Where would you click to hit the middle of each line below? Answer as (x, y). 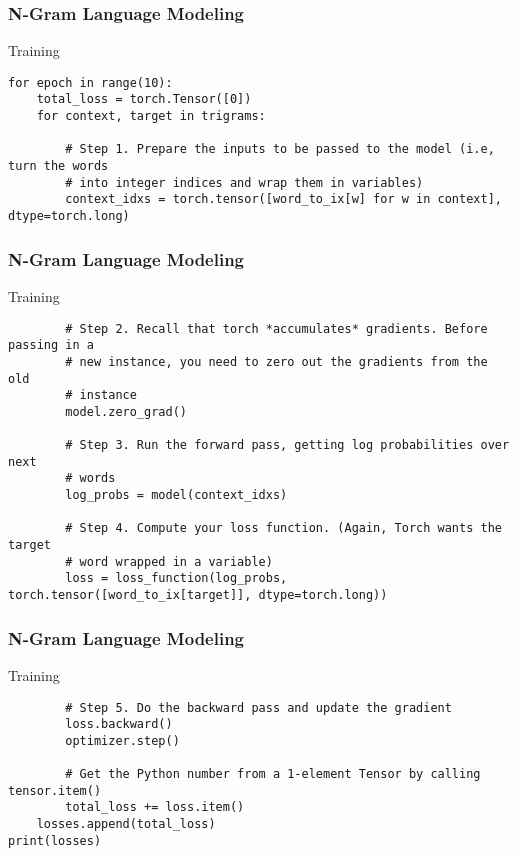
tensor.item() (55, 790)
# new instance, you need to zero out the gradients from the (276, 361)
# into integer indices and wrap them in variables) (244, 182)
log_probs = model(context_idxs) (176, 495)
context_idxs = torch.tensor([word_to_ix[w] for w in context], (283, 199)
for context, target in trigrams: (151, 116)
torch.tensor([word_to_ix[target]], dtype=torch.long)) (198, 595)
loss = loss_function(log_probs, (176, 578)
